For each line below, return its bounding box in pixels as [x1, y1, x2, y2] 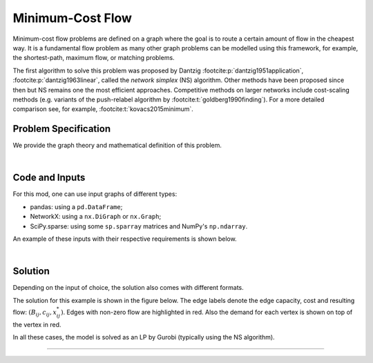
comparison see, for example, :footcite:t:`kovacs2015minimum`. [12, 105, 193, 113]
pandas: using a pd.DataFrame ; [30, 202, 123, 210]
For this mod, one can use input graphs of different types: [12, 190, 178, 198]
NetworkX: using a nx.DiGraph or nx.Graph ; [30, 213, 162, 221]
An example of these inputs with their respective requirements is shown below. [12, 235, 238, 243]
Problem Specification [12, 123, 111, 135]
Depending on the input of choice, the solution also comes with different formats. [12, 284, 245, 292]
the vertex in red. [12, 320, 61, 328]
